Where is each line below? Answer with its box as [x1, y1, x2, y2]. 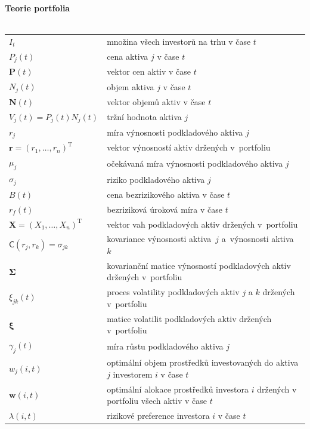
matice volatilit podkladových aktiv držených [107, 312, 272, 324]
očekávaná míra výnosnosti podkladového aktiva [107, 157, 283, 169]
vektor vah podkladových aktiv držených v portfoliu [107, 217, 298, 230]
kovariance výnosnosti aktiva [107, 232, 212, 245]
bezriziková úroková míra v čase [107, 203, 222, 215]
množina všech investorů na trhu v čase [107, 35, 251, 47]
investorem [113, 367, 153, 380]
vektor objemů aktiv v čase [107, 96, 206, 108]
